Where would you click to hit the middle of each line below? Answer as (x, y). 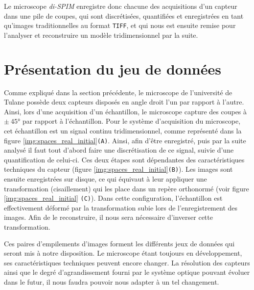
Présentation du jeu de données (113, 68)
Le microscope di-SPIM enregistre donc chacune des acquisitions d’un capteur (121, 6)
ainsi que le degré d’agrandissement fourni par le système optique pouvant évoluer (127, 272)
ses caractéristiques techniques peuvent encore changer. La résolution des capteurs (127, 262)
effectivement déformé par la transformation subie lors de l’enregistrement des (121, 207)
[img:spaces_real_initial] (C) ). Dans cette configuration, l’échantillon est (113, 198)
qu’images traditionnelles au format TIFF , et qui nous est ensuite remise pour (120, 25)
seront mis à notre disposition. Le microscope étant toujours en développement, (123, 253)
